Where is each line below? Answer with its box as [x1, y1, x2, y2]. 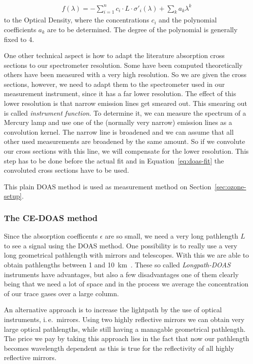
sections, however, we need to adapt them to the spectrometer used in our [4, 79, 225, 89]
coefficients [4, 24, 37, 34]
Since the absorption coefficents [4, 231, 98, 241]
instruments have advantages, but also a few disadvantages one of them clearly [4, 269, 239, 279]
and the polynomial [158, 15, 217, 25]
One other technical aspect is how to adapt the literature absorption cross [4, 50, 225, 61]
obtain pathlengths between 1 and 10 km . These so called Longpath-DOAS [4, 260, 231, 270]
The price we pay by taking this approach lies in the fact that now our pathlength [4, 333, 250, 344]
